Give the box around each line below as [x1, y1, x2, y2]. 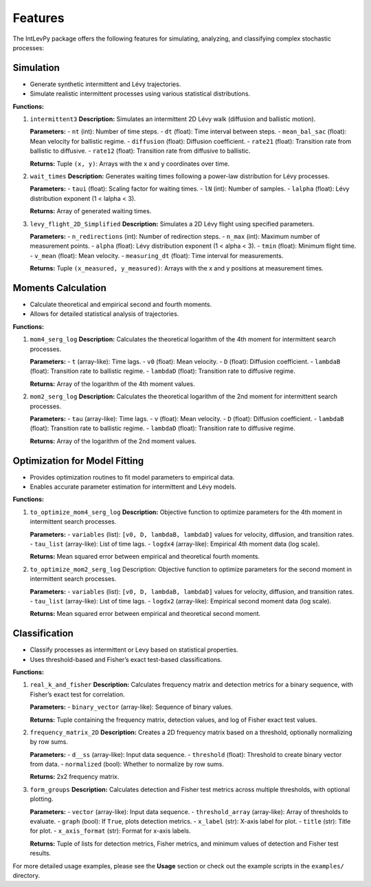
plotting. [30, 795, 54, 803]
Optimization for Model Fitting [12, 455, 144, 467]
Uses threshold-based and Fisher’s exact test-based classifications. [30, 655, 223, 663]
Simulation [12, 62, 60, 74]
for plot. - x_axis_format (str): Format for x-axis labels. [30, 826, 192, 835]
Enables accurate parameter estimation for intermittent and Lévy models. [30, 482, 237, 491]
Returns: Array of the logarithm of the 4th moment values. [30, 379, 195, 388]
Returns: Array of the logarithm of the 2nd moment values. [30, 437, 197, 445]
